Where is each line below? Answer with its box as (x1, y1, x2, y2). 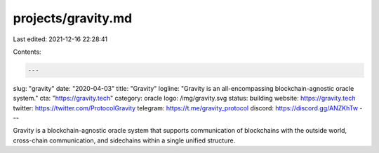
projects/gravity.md (13, 10, 133, 26)
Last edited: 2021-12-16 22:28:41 (13, 35, 108, 43)
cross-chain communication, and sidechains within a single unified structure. (13, 136, 236, 145)
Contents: (13, 48, 41, 56)
